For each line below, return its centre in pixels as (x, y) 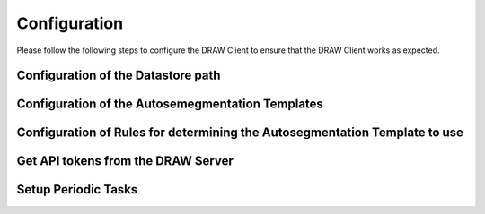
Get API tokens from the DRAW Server (125, 161)
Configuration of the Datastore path (119, 76)
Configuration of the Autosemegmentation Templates (170, 104)
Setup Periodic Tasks (77, 189)
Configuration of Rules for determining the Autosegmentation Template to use (240, 133)
